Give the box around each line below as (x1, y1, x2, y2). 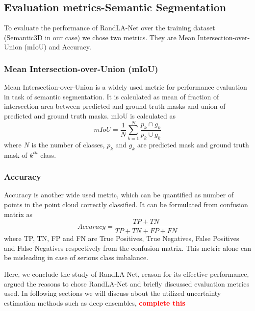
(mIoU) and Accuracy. (24, 42, 91, 52)
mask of (4, 149, 27, 160)
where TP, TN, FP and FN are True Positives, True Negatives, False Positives (4, 233, 239, 243)
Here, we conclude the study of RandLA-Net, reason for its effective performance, (4, 268, 249, 279)
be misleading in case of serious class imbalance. (4, 252, 149, 263)
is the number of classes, (31, 139, 105, 149)
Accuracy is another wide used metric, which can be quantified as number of (4, 190, 234, 200)
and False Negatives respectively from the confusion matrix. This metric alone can (4, 242, 251, 253)
